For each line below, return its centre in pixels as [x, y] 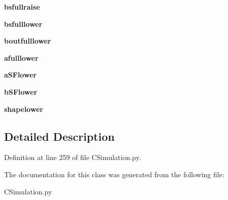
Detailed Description [60, 136]
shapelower [24, 109]
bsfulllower [23, 24]
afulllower [21, 57]
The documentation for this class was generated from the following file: [114, 174]
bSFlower [21, 91]
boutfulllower [28, 41]
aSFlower [21, 75]
